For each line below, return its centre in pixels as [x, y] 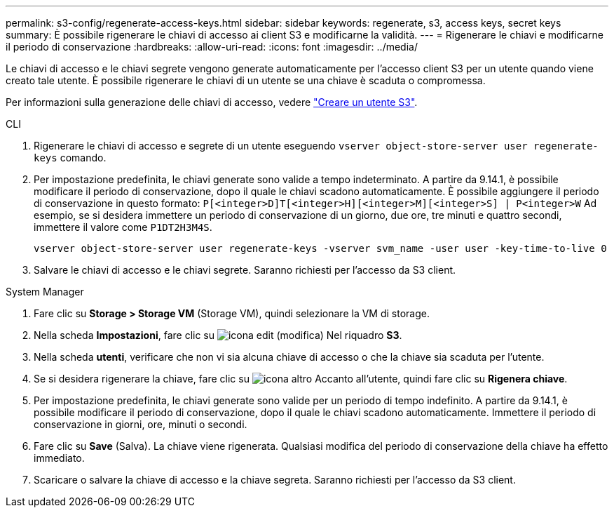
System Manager [45, 292]
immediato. [59, 458]
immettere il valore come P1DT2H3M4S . [123, 227]
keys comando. [70, 158]
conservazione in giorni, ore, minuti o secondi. [141, 424]
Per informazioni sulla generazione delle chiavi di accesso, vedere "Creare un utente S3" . [212, 102]
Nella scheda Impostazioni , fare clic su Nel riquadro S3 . [218, 335]
